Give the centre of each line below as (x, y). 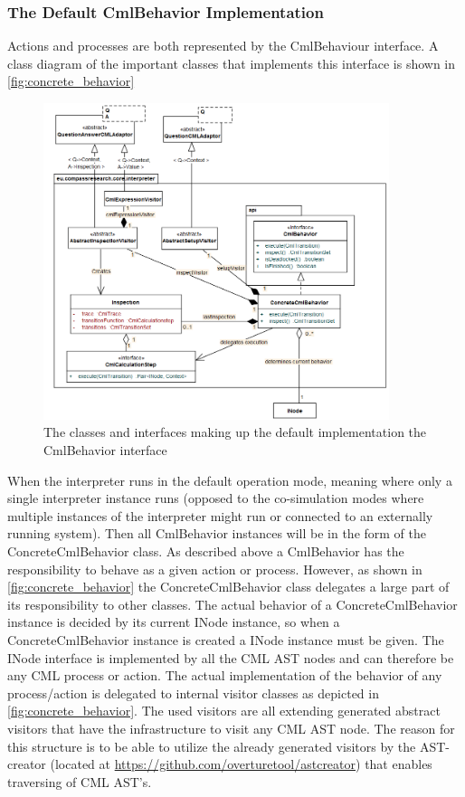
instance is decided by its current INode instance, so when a (174, 622)
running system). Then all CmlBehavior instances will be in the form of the (217, 533)
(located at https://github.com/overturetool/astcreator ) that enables (241, 764)
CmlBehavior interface (105, 450)
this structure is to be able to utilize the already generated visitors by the (212, 746)
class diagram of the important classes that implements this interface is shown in (232, 63)
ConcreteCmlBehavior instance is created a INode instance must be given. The (226, 639)
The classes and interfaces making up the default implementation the (235, 432)
